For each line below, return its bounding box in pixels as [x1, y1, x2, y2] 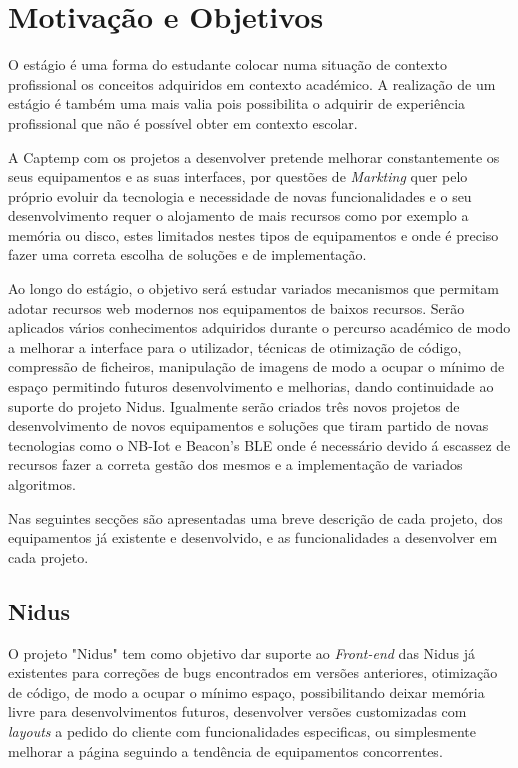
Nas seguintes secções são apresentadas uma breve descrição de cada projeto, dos [8, 507, 503, 528]
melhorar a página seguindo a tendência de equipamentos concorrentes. [8, 740, 443, 761]
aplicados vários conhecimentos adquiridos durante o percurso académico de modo [8, 317, 511, 338]
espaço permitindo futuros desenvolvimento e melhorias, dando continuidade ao [8, 376, 494, 397]
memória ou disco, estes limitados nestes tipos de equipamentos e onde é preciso [8, 224, 499, 245]
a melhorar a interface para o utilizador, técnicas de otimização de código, [8, 336, 462, 357]
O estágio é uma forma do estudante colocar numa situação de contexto [8, 54, 447, 75]
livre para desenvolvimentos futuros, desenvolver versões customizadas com [8, 701, 467, 722]
